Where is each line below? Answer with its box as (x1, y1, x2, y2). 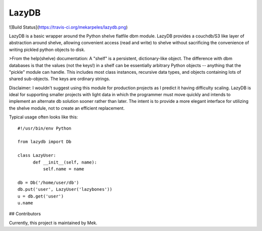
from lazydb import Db (17, 139, 72, 145)
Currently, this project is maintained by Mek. (9, 220, 98, 226)
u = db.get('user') (17, 193, 64, 199)
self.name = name (43, 166, 84, 172)
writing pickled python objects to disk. (9, 47, 85, 52)
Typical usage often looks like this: (9, 114, 78, 120)
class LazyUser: (17, 153, 56, 158)
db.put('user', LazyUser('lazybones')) (17, 187, 113, 192)
